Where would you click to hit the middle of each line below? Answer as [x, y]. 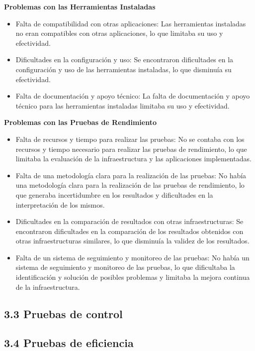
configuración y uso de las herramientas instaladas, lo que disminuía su [124, 69]
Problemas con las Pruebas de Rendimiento [80, 122]
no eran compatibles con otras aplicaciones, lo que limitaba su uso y [119, 33]
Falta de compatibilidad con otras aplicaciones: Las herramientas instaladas [131, 23]
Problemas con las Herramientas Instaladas [80, 6]
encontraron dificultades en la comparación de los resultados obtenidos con [129, 231]
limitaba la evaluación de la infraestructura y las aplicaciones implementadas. [133, 159]
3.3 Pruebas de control [63, 313]
